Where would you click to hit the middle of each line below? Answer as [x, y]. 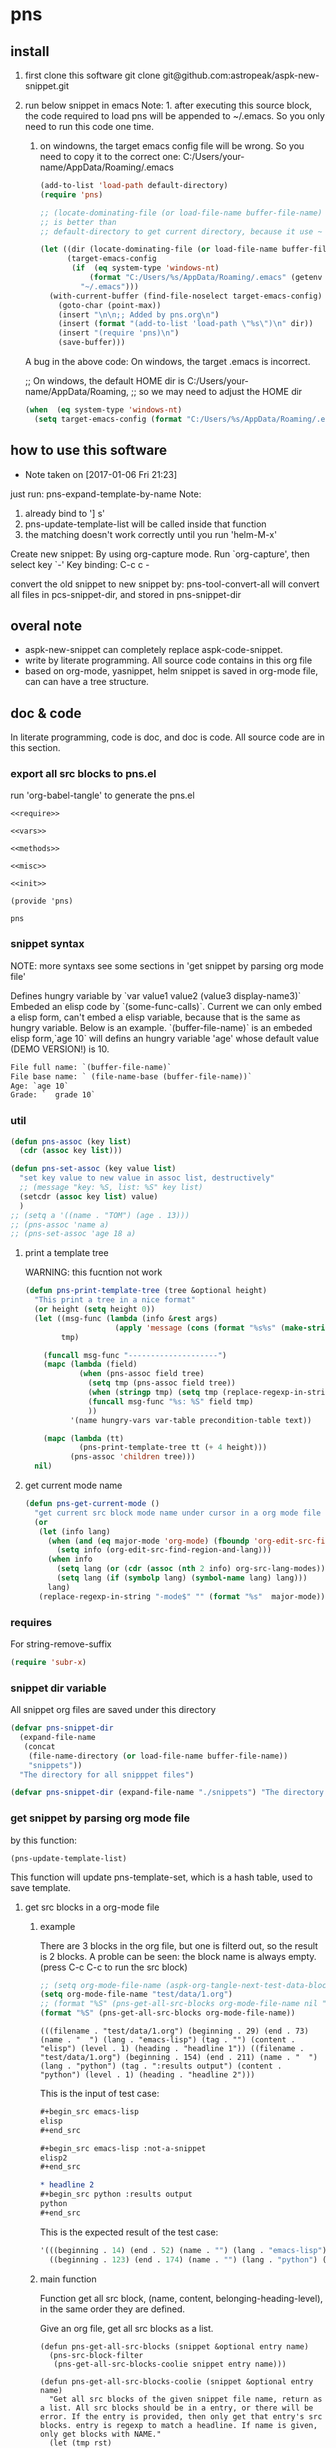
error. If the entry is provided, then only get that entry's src [181, 2416]
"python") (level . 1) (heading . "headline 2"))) [147, 2075]
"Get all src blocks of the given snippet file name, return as [185, 2399]
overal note [46, 625]
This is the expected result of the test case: [129, 2232]
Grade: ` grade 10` [53, 1095]
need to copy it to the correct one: [110, 156]
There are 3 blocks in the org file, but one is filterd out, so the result [178, 1945]
